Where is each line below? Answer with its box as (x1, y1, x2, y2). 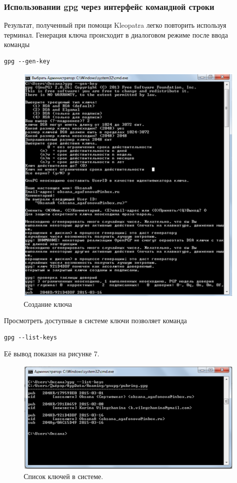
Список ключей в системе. (24, 471, 103, 482)
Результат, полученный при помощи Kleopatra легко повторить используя (4, 20, 227, 30)
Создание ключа (24, 298, 72, 309)
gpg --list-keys (4, 334, 57, 341)
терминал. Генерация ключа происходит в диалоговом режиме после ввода (4, 29, 228, 40)
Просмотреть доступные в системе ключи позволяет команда (4, 315, 187, 326)
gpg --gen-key (4, 58, 50, 65)
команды (4, 39, 30, 49)
